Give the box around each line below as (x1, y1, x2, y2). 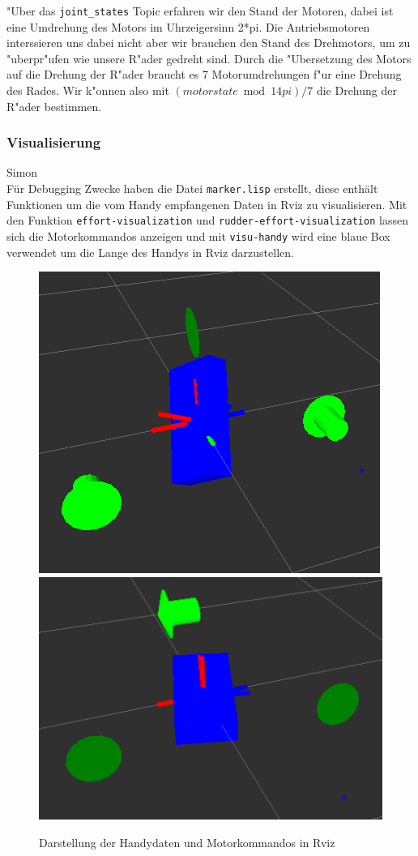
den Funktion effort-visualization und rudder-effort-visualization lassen (6, 212, 408, 229)
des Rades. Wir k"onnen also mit (6, 82, 169, 99)
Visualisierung (6, 132, 101, 152)
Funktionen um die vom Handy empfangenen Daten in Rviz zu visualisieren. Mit (6, 195, 407, 212)
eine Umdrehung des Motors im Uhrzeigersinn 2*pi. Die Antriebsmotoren (6, 18, 370, 35)
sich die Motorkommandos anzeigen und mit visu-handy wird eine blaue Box (6, 227, 390, 244)
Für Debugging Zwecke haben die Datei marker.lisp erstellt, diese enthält (6, 180, 378, 197)
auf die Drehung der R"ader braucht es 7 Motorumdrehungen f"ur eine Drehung (6, 66, 402, 83)
